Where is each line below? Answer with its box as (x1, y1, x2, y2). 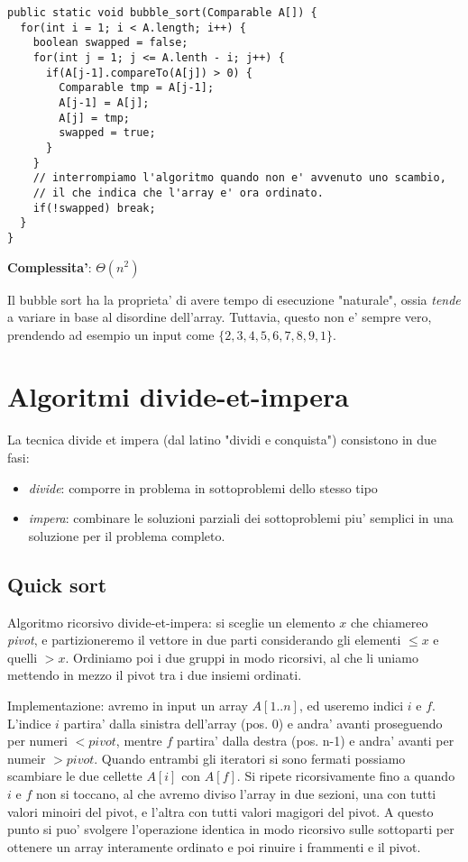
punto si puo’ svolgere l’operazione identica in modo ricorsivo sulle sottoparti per (7, 820, 454, 839)
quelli (7, 647, 38, 666)
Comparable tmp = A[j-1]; (59, 81, 215, 95)
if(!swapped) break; (32, 201, 156, 215)
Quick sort (7, 570, 107, 598)
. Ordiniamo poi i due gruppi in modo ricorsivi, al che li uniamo (65, 647, 418, 666)
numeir (7, 748, 46, 767)
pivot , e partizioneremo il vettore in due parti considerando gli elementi (7, 630, 401, 649)
